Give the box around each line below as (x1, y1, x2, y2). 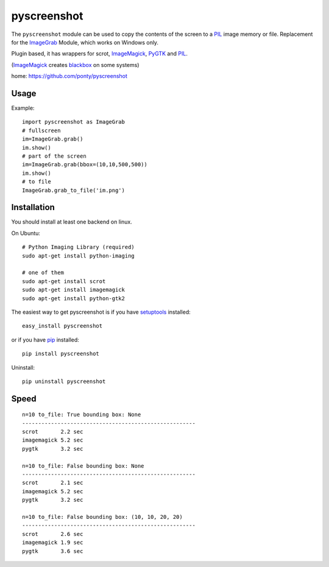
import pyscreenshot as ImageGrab (22, 119, 125, 125)
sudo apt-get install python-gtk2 (22, 295, 125, 301)
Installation (11, 202, 55, 213)
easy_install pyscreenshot (22, 323, 103, 329)
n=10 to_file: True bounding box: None (22, 411, 141, 418)
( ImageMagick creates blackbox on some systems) (11, 61, 140, 68)
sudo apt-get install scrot (22, 278, 106, 284)
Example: (11, 104, 35, 112)
